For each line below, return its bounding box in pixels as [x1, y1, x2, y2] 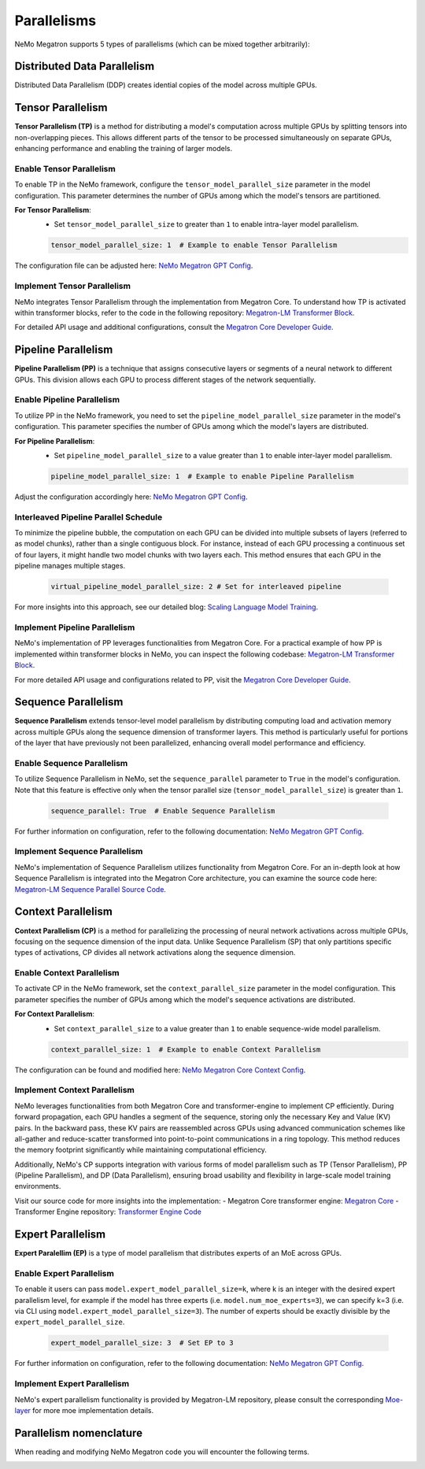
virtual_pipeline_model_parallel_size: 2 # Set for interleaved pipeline [50, 583, 342, 591]
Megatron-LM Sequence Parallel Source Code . [14, 884, 167, 894]
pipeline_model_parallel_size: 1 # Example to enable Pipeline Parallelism [50, 472, 354, 480]
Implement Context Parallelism [14, 1085, 135, 1096]
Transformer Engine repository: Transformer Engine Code [14, 1207, 202, 1216]
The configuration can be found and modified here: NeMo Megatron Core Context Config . [14, 1065, 306, 1075]
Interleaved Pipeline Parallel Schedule [14, 512, 163, 523]
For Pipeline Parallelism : [14, 436, 95, 446]
